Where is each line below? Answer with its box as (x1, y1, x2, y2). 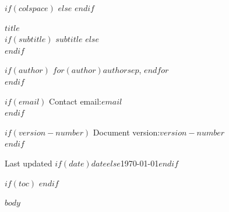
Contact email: (49, 95, 101, 107)
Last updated (5, 157, 52, 169)
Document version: (93, 126, 160, 138)
